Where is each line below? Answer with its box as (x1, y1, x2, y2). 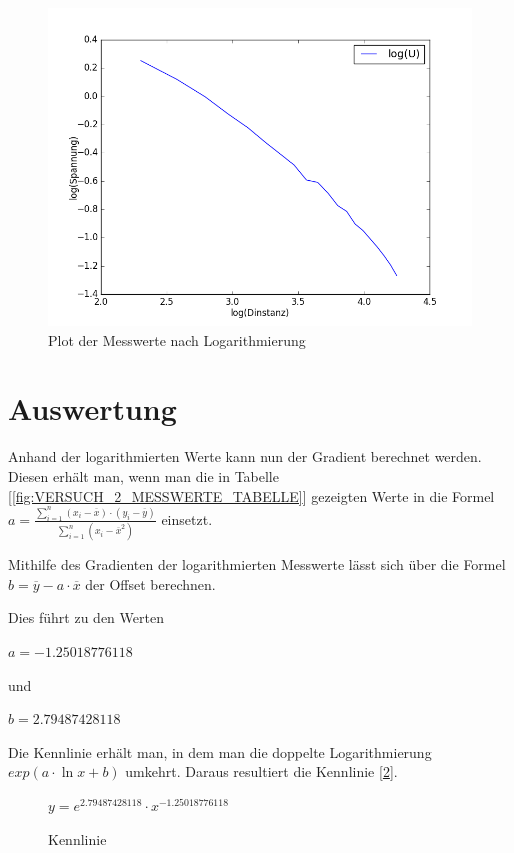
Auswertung (8, 388, 177, 429)
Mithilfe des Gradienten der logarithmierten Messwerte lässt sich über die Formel (8, 554, 506, 575)
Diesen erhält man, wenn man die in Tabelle (8, 465, 279, 486)
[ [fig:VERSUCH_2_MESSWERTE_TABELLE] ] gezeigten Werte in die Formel (8, 485, 495, 506)
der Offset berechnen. (85, 573, 216, 594)
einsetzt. (161, 508, 213, 529)
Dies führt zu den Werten (8, 607, 164, 628)
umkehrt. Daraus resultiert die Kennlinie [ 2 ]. (125, 761, 398, 782)
